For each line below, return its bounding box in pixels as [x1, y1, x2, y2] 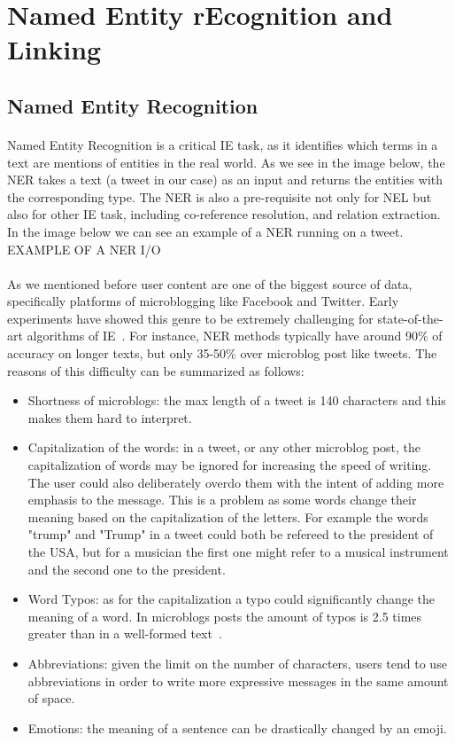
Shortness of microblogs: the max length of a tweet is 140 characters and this [27, 391, 446, 410]
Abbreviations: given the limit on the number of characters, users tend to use [27, 653, 447, 672]
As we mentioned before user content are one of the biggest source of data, [7, 274, 413, 293]
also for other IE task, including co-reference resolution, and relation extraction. [7, 205, 441, 223]
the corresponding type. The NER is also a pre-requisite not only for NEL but [7, 187, 432, 206]
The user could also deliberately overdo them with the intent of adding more [27, 473, 444, 491]
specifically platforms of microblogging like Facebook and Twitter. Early [7, 292, 399, 310]
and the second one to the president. [27, 559, 226, 578]
